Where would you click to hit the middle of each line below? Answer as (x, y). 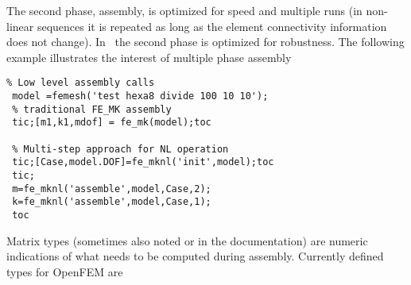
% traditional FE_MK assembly (92, 109)
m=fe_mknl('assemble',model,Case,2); (112, 189)
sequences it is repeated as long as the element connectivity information (212, 26)
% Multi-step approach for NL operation (120, 149)
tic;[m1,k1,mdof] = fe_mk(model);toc (112, 123)
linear (20, 26)
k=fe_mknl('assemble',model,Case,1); (112, 202)
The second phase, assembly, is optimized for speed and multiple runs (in (184, 10)
